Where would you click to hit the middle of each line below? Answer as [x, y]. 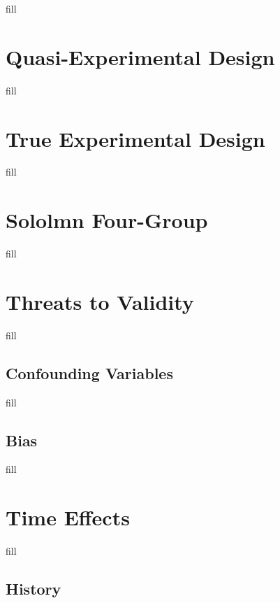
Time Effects [68, 517]
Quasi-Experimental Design [140, 56]
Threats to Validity [100, 301]
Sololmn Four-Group [107, 220]
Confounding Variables [89, 373]
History [34, 589]
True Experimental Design [135, 138]
